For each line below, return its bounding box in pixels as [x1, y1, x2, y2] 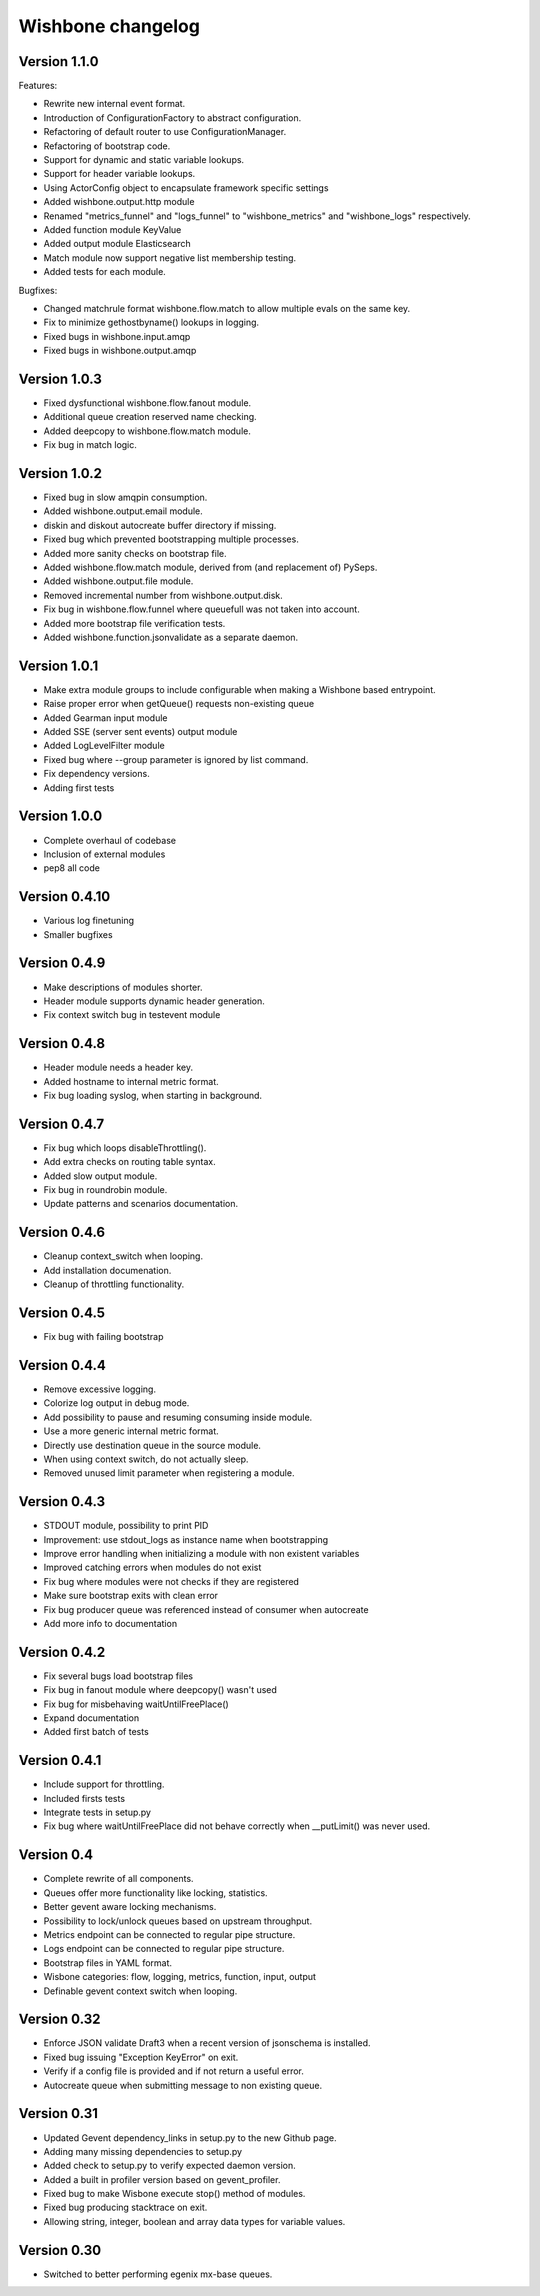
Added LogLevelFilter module [43, 740, 165, 752]
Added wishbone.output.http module [43, 196, 195, 208]
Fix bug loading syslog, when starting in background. [43, 1089, 263, 1101]
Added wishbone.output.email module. [43, 505, 204, 517]
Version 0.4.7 [18, 1115, 105, 1132]
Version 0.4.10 [18, 888, 111, 905]
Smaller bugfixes [43, 928, 114, 940]
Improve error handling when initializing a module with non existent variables [43, 1547, 360, 1559]
